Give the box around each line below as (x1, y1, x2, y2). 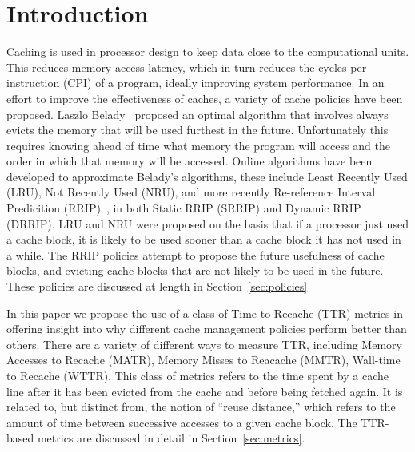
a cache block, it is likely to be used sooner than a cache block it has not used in (6, 231, 401, 248)
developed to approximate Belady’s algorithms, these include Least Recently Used (6, 168, 408, 184)
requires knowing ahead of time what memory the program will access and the (6, 137, 390, 153)
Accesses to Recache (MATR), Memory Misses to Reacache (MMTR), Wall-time (6, 351, 401, 368)
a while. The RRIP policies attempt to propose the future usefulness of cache (6, 246, 385, 263)
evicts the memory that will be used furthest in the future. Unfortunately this (6, 121, 389, 138)
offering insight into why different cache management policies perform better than (6, 320, 407, 337)
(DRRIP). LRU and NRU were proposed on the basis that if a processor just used (6, 215, 409, 232)
